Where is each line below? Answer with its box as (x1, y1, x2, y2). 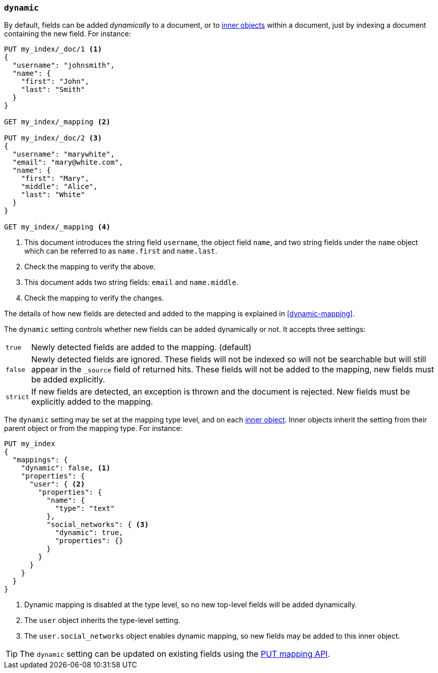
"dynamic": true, (55, 528, 124, 537)
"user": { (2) (29, 480, 85, 489)
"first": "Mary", (21, 174, 89, 183)
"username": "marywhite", (12, 150, 115, 159)
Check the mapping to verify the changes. (24, 294, 164, 303)
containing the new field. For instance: (4, 29, 131, 38)
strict (6, 393, 29, 401)
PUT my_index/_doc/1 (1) (4, 45, 102, 54)
